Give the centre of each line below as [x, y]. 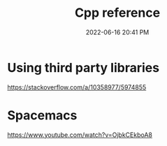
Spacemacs [42, 115]
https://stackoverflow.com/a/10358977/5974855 [77, 87]
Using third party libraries [83, 67]
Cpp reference [117, 13]
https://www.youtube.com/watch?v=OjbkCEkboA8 [80, 135]
